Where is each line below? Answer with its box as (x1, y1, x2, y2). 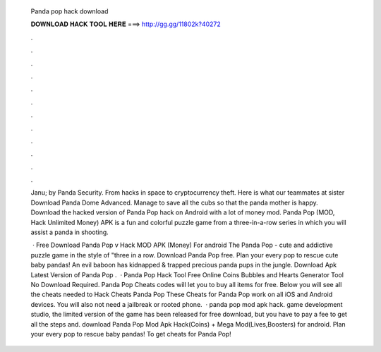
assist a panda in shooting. (30, 228, 109, 236)
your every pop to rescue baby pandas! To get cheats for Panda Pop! (30, 329, 232, 338)
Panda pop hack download (30, 7, 109, 16)
